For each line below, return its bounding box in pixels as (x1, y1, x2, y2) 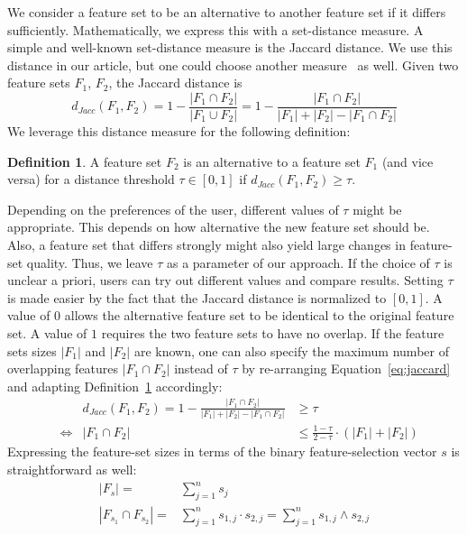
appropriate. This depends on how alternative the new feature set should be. (7, 217, 430, 236)
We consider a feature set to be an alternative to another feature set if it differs (7, 3, 446, 21)
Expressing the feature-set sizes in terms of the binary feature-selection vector (7, 442, 437, 461)
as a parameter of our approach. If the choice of (166, 253, 430, 272)
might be (353, 199, 402, 218)
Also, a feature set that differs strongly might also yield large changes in (7, 235, 406, 253)
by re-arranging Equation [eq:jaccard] (242, 359, 451, 378)
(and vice (381, 152, 434, 170)
